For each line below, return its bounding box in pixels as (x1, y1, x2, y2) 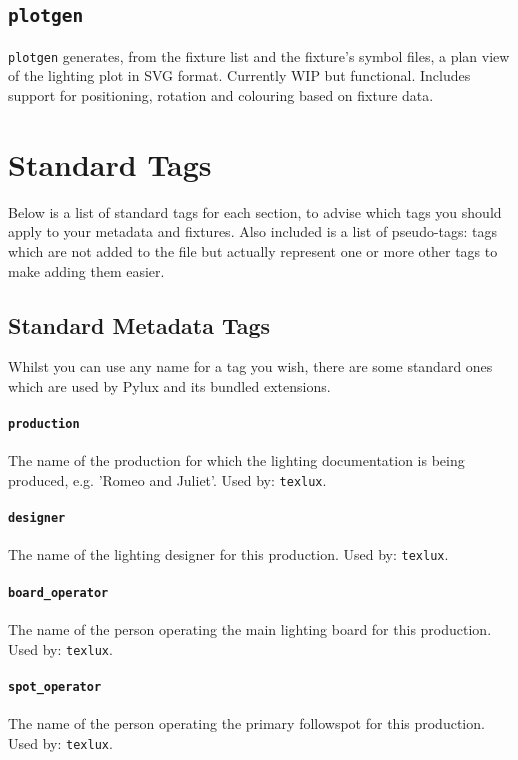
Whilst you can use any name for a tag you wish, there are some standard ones (8, 356, 493, 377)
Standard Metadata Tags (8, 309, 271, 340)
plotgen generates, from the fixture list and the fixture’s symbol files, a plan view (8, 45, 510, 66)
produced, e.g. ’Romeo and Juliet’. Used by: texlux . (8, 469, 327, 490)
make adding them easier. (8, 260, 165, 281)
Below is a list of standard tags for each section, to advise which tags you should (8, 201, 502, 222)
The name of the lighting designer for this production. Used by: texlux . (8, 544, 449, 565)
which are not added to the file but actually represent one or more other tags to (8, 240, 498, 261)
